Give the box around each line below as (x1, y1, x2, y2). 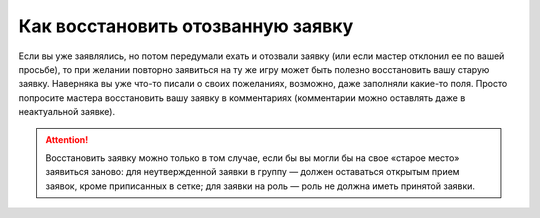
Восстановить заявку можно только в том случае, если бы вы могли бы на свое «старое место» (45, 151, 460, 164)
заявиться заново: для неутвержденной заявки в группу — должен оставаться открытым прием (45, 166, 460, 178)
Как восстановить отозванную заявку (18, 15, 354, 37)
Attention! (45, 133, 89, 145)
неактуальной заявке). (18, 106, 115, 118)
